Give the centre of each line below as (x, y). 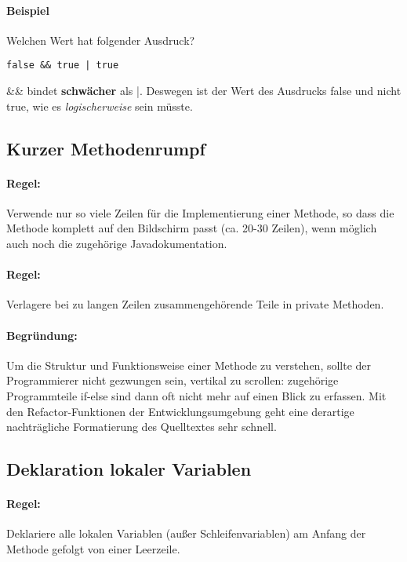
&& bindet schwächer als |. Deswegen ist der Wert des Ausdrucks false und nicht (204, 91)
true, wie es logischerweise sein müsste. (100, 106)
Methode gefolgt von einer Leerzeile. (93, 548)
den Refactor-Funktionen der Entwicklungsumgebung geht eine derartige (180, 411)
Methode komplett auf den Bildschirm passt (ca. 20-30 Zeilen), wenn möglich (192, 228)
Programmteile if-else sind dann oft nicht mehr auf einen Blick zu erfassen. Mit (196, 395)
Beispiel (28, 10)
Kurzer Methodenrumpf (106, 148)
